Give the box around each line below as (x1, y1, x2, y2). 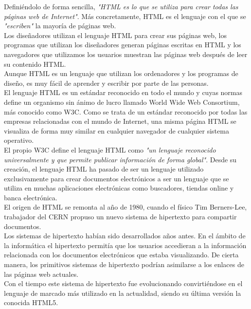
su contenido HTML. (4, 58, 66, 69)
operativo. (4, 135, 34, 145)
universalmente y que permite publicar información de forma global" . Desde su (4, 154, 237, 164)
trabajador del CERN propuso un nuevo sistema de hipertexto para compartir (4, 212, 237, 222)
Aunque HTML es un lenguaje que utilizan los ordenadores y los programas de (4, 68, 238, 78)
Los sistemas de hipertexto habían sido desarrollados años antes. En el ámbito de (4, 231, 246, 241)
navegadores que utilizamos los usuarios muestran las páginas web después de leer (4, 49, 248, 59)
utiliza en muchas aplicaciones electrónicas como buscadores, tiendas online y (4, 183, 234, 193)
